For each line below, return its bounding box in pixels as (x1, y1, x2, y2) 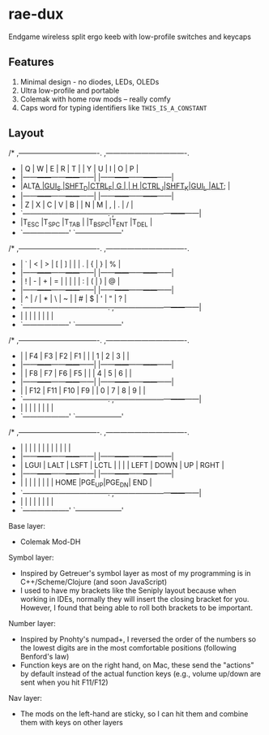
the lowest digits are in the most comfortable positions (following (19, 642, 237, 652)
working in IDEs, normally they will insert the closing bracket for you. (19, 594, 250, 603)
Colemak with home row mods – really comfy (19, 94, 172, 104)
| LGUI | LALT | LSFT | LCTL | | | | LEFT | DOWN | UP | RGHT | (19, 460, 224, 470)
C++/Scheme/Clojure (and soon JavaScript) (19, 577, 168, 586)
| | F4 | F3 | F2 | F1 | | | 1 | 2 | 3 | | (19, 351, 130, 361)
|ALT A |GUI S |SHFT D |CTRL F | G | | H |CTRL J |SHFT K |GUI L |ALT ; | (19, 180, 231, 192)
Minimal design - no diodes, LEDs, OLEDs (19, 76, 160, 86)
